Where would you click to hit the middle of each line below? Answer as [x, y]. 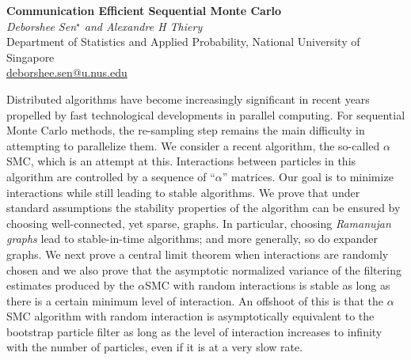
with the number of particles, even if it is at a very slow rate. [155, 347]
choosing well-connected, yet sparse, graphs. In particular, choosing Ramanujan [199, 223]
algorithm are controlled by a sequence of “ [111, 176]
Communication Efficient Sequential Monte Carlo [144, 10]
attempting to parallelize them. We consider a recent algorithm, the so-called [193, 145]
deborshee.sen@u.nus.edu [67, 72]
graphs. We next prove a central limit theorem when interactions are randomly [198, 254]
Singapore [30, 57]
